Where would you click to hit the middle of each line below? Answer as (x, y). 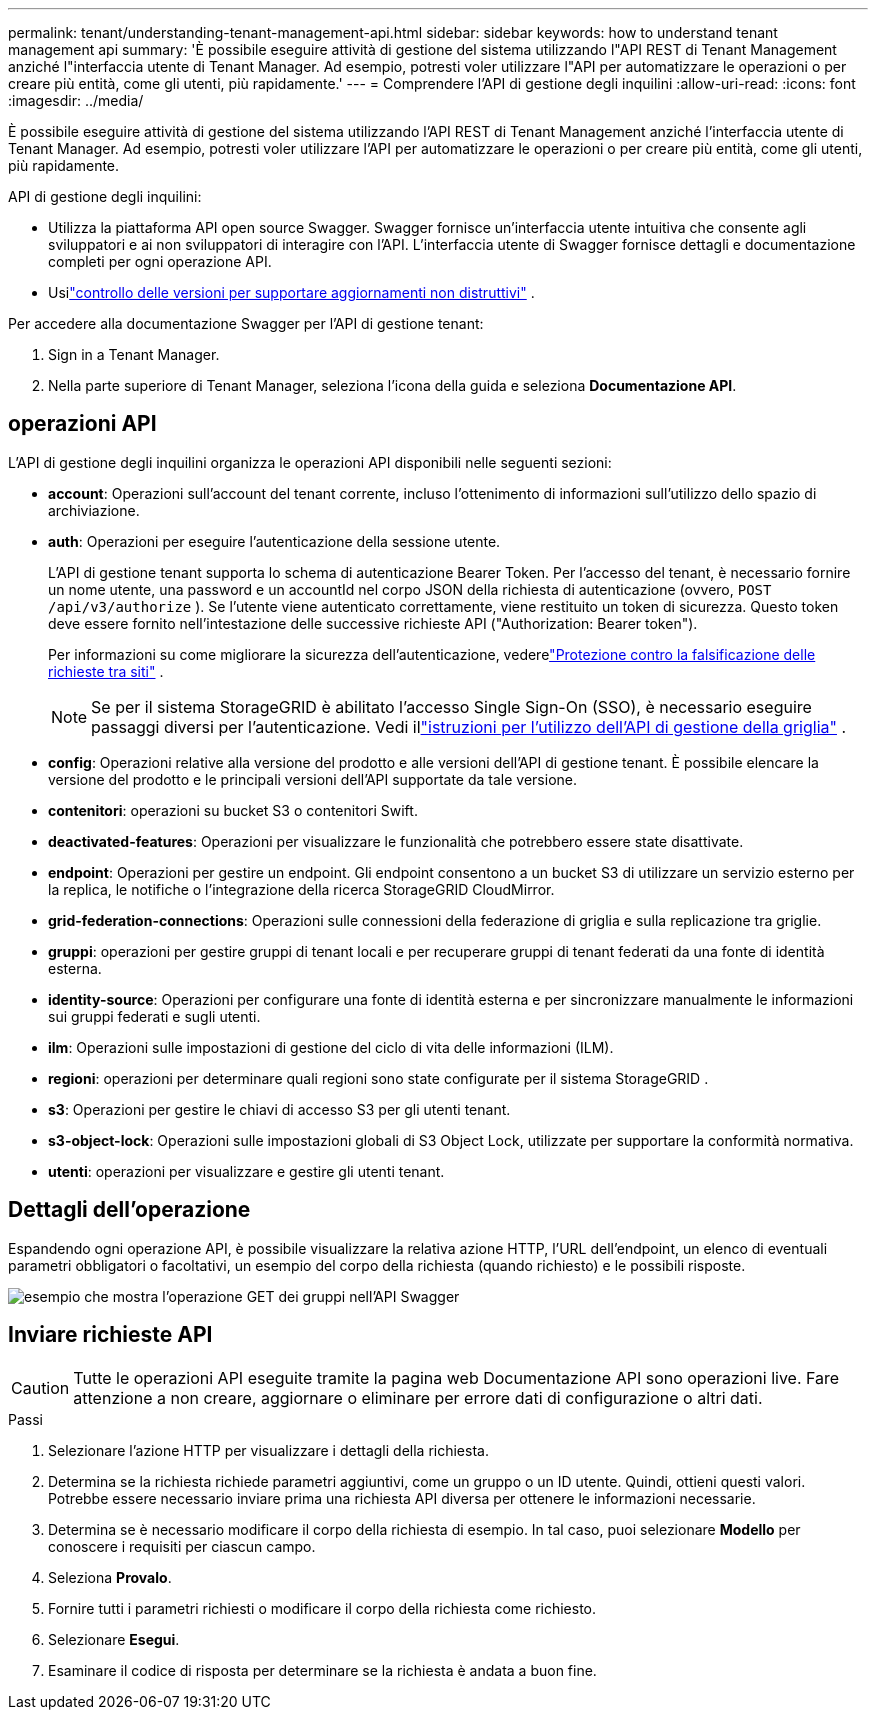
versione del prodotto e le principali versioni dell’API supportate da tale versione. (313, 779)
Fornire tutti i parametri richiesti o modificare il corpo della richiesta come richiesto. (322, 1608)
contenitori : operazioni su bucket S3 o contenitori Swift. (233, 810)
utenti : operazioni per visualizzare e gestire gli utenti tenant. (246, 1171)
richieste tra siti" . (106, 671)
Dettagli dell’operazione (129, 1210)
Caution (40, 1387)
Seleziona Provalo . (110, 1577)
